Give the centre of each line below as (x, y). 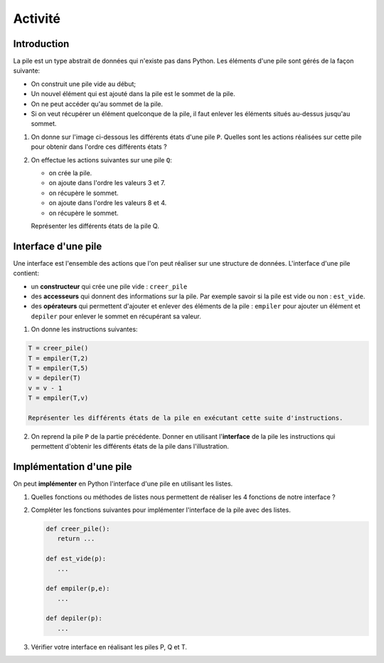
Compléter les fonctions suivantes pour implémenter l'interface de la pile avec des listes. (161, 510)
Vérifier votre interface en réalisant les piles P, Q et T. (109, 647)
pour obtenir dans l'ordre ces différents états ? (99, 147)
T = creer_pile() (58, 348)
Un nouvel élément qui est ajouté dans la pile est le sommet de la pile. (133, 94)
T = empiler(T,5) (58, 368)
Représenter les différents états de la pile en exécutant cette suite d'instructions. (186, 418)
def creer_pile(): (78, 528)
